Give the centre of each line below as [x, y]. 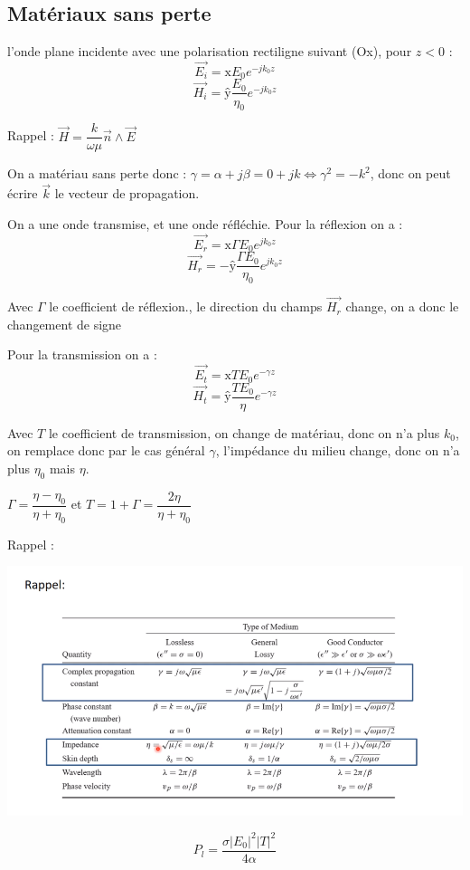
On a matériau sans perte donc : [97, 173]
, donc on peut [410, 173]
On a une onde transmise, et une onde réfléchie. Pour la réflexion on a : [205, 223]
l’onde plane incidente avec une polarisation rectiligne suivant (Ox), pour [210, 51]
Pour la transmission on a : [82, 354]
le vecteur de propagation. [127, 193]
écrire [23, 193]
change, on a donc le [402, 306]
